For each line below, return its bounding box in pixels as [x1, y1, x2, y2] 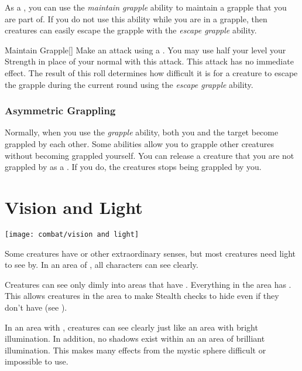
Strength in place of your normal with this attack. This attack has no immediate [5, 55, 294, 67]
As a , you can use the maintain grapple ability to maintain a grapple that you [5, 1, 287, 13]
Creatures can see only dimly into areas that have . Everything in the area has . [5, 278, 291, 290]
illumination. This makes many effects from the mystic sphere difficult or [5, 343, 266, 356]
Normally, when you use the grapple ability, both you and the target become [5, 126, 279, 138]
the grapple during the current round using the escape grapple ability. [5, 78, 253, 90]
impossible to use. [5, 355, 68, 367]
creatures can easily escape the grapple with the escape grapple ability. [5, 24, 257, 36]
